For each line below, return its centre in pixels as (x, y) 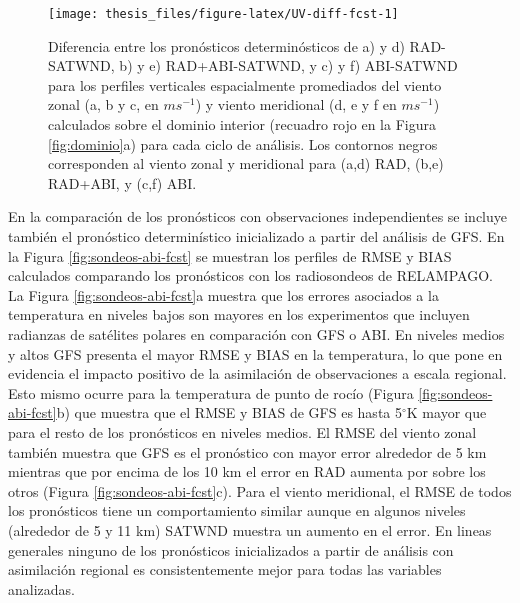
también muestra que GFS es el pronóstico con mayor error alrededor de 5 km (247, 451)
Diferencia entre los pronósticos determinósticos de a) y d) (226, 45)
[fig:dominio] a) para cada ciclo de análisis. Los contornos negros (243, 143)
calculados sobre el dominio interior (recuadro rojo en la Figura (242, 124)
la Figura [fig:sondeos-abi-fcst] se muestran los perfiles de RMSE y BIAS (230, 255)
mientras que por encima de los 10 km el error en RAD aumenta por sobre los (247, 471)
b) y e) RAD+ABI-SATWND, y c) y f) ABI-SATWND (288, 65)
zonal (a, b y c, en (103, 104)
